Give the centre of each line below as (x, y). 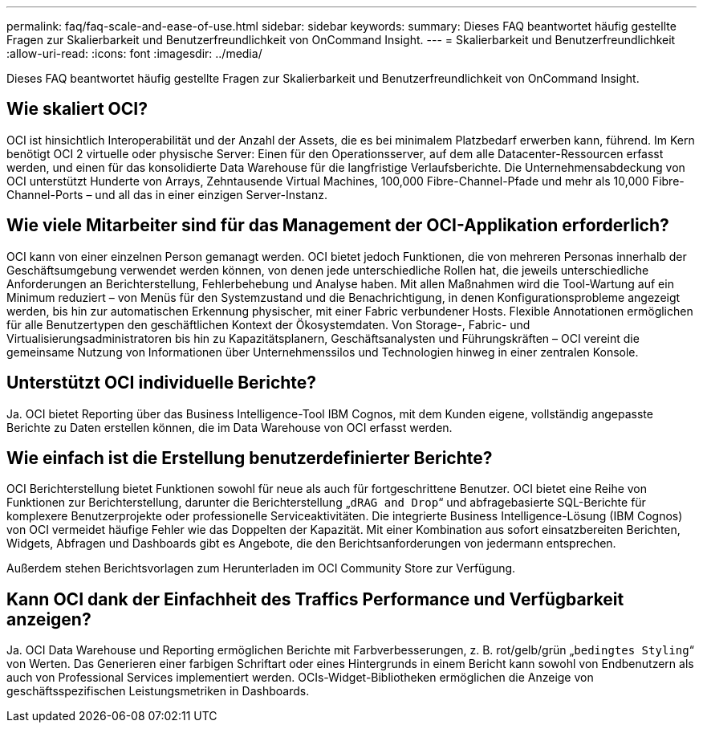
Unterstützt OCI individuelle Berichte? (162, 383)
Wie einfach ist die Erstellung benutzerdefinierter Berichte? (250, 458)
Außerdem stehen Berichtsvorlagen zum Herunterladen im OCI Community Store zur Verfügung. (261, 568)
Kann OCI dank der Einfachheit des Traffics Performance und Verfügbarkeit (315, 599)
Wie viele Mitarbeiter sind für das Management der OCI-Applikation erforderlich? (338, 226)
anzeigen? (49, 619)
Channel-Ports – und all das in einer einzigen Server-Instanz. (167, 194)
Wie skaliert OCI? (77, 109)
